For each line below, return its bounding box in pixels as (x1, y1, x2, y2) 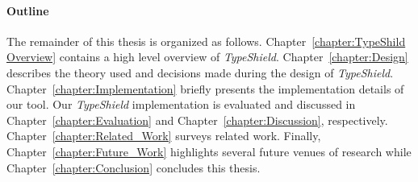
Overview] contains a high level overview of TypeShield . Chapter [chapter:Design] (6, 48, 408, 65)
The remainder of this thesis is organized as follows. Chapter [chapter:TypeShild (6, 32, 406, 49)
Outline (6, 2, 49, 19)
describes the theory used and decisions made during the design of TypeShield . (6, 64, 394, 81)
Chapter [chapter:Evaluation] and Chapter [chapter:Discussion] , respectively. (6, 111, 388, 128)
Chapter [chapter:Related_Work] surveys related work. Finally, (6, 127, 321, 144)
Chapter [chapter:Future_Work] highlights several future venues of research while (6, 143, 412, 159)
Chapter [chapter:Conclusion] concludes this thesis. (6, 159, 261, 176)
